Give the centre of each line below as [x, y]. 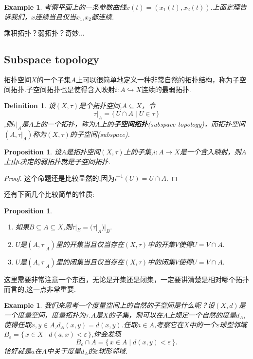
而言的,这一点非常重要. [40, 289]
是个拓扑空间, [100, 105]
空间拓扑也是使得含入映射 [74, 89]
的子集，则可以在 [136, 314]
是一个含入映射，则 [210, 152]
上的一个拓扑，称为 [64, 123]
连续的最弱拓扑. [166, 89]
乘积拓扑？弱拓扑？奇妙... [44, 33]
